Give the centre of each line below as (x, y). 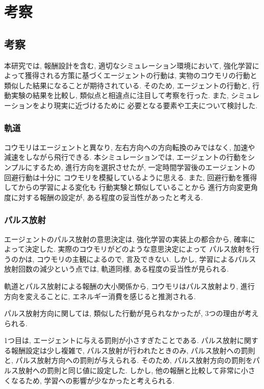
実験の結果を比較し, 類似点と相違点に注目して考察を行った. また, (120, 95)
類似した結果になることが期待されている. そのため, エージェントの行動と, (127, 85)
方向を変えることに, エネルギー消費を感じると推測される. (100, 296)
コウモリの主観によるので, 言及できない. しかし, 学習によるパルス (146, 259)
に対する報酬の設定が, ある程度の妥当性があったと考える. (107, 197)
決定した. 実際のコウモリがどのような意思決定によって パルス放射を (138, 249)
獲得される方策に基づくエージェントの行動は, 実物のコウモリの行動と (141, 75)
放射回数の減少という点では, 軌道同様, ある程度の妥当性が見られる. (116, 269)
